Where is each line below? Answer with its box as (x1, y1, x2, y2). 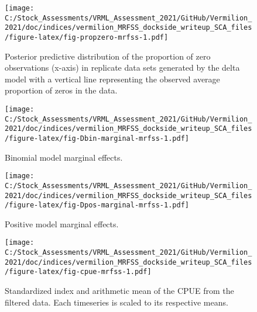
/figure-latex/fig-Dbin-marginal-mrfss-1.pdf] (5, 134, 189, 143)
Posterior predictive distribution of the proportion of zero (5, 50, 211, 62)
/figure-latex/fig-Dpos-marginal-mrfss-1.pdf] (5, 201, 189, 210)
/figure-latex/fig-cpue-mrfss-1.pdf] (5, 268, 152, 276)
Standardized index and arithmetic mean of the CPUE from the (5, 285, 234, 297)
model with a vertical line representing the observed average (5, 72, 220, 85)
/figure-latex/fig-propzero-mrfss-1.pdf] (5, 33, 169, 41)
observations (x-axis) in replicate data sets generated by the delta (5, 61, 240, 74)
